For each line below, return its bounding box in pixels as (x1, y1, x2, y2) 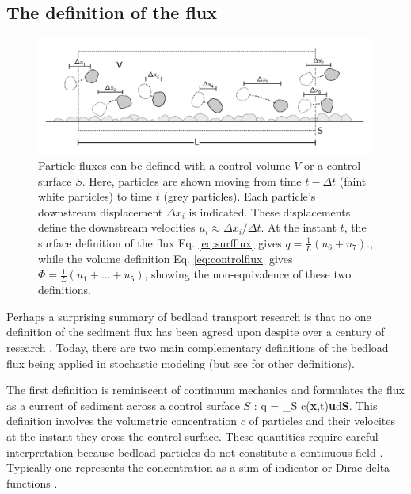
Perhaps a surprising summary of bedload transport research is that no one (6, 308, 371, 324)
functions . (6, 474, 58, 491)
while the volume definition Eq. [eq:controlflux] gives (38, 250, 293, 266)
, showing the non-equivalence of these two (144, 266, 352, 282)
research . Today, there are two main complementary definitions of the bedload (6, 339, 389, 355)
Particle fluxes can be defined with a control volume (38, 156, 291, 173)
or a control (303, 156, 361, 173)
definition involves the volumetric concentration (6, 412, 238, 429)
